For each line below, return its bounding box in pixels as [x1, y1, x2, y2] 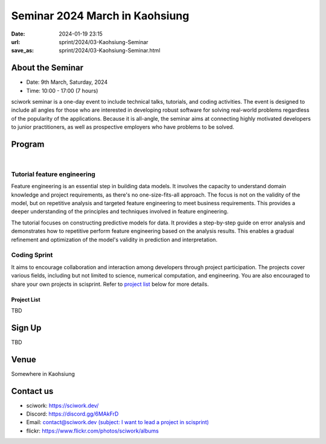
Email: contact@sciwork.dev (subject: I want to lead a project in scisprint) [26, 419, 209, 426]
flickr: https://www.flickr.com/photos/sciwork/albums [26, 427, 159, 434]
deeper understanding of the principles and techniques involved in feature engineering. [11, 208, 229, 215]
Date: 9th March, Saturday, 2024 [26, 78, 108, 86]
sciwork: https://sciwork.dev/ [26, 402, 99, 409]
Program [11, 139, 45, 149]
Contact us [11, 386, 54, 396]
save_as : [11, 47, 34, 54]
